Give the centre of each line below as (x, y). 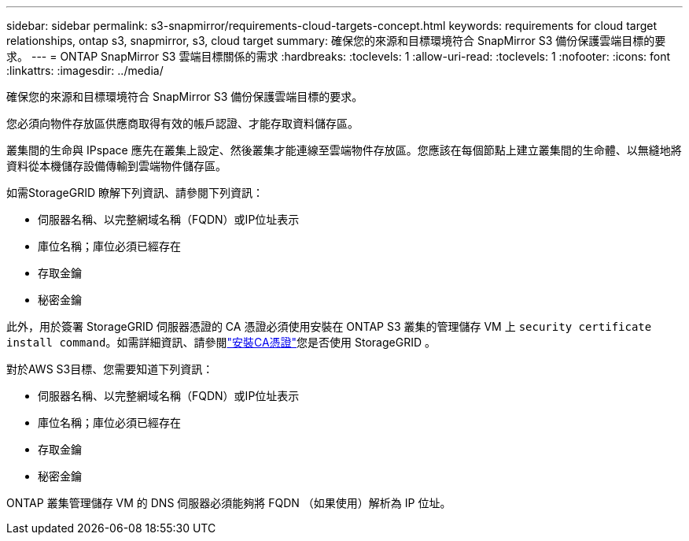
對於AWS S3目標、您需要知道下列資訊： (110, 369)
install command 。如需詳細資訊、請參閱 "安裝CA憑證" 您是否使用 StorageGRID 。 (221, 342)
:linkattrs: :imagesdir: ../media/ (85, 70)
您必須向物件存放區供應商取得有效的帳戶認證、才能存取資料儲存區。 (182, 123)
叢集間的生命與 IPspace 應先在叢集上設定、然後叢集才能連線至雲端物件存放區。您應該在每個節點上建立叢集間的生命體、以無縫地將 (344, 150)
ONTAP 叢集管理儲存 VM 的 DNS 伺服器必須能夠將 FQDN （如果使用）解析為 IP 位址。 (229, 503)
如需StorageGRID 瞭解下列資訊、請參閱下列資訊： (135, 193)
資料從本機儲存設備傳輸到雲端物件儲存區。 (116, 166)
